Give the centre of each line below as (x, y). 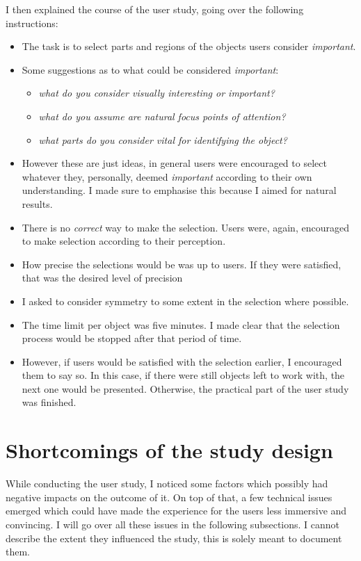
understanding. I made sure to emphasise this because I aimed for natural (179, 190)
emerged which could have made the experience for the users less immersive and (176, 511)
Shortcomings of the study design (169, 450)
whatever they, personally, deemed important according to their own (167, 176)
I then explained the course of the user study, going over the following (155, 9)
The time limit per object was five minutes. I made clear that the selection (181, 324)
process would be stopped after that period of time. (132, 338)
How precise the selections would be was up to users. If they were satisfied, (182, 264)
